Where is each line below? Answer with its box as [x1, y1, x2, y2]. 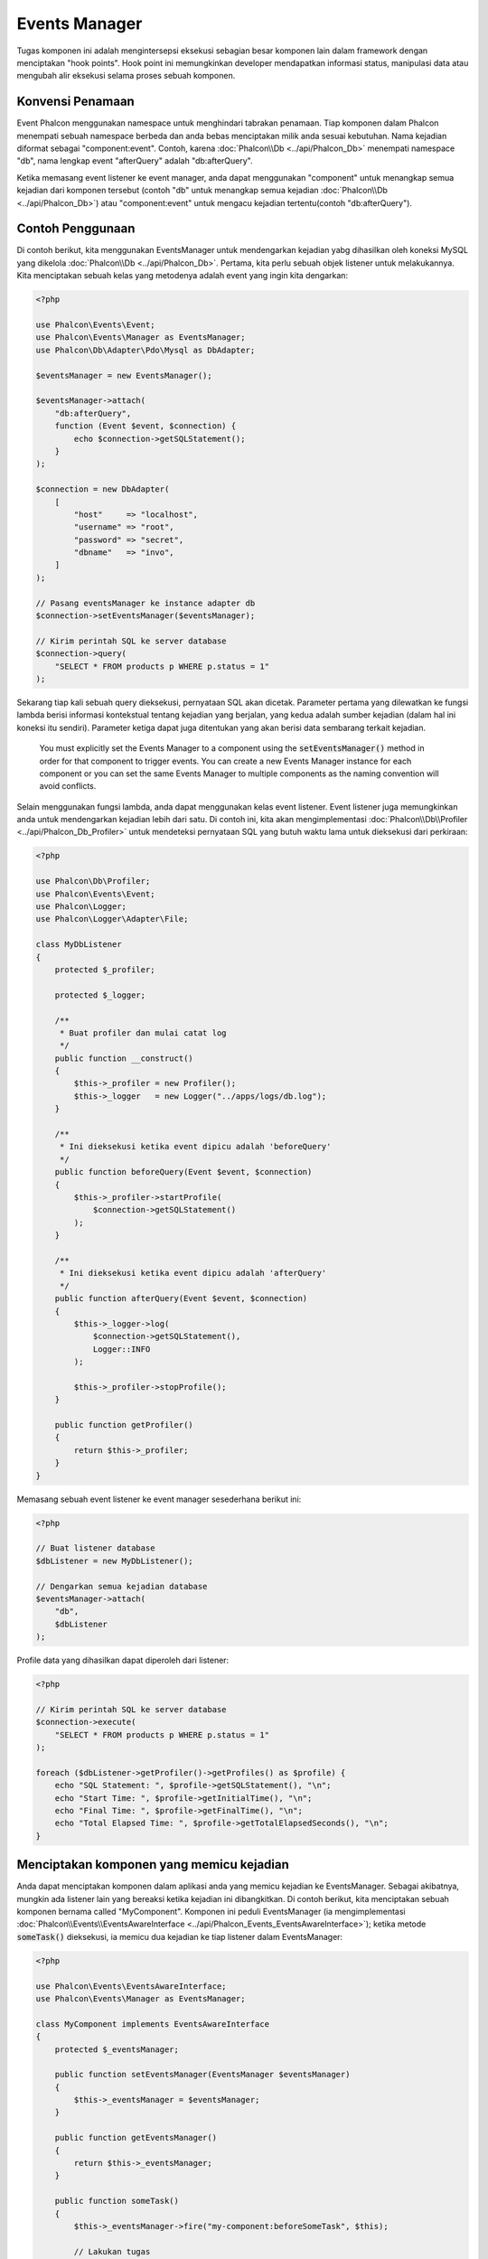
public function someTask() [54, 2196, 180, 2207]
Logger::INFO [92, 1344, 151, 1354]
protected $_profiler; [54, 964, 155, 975]
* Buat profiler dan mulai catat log [59, 1027, 227, 1038]
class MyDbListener [35, 940, 122, 950]
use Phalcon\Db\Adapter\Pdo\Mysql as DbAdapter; [35, 344, 256, 355]
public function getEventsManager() [54, 2132, 217, 2143]
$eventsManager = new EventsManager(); [35, 370, 212, 380]
